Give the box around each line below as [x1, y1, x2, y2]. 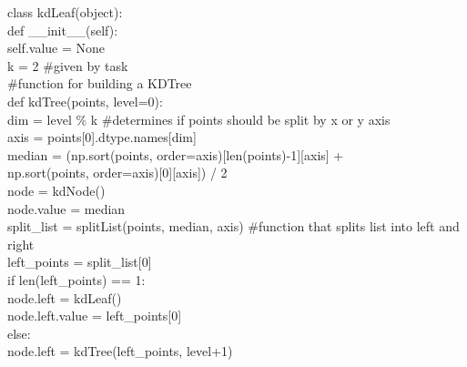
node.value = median [7, 199, 126, 218]
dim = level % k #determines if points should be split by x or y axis [7, 109, 391, 128]
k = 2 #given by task [7, 56, 128, 75]
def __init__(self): [7, 20, 118, 39]
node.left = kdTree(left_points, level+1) [7, 342, 233, 361]
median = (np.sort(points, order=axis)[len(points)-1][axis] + [7, 145, 344, 164]
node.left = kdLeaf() [7, 288, 122, 307]
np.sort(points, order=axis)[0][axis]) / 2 [7, 163, 228, 182]
